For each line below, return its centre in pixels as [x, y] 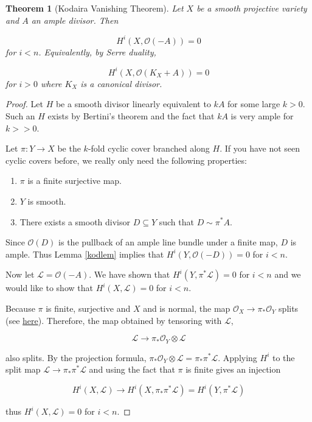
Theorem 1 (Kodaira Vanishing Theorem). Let [95, 8]
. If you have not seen [260, 148]
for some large [254, 104]
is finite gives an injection [233, 369]
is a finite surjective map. [75, 181]
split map [23, 369]
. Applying [237, 357]
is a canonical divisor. [121, 83]
